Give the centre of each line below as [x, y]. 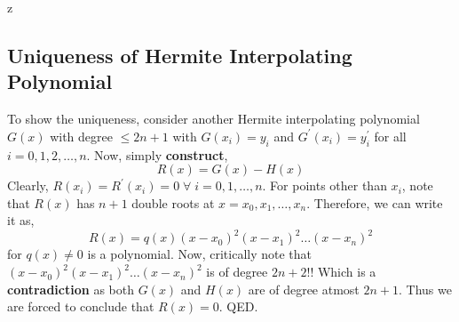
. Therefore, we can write [375, 202]
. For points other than [324, 185]
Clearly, [28, 185]
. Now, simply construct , [157, 154]
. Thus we [425, 289]
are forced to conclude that [81, 306]
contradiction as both [71, 289]
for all [390, 136]
